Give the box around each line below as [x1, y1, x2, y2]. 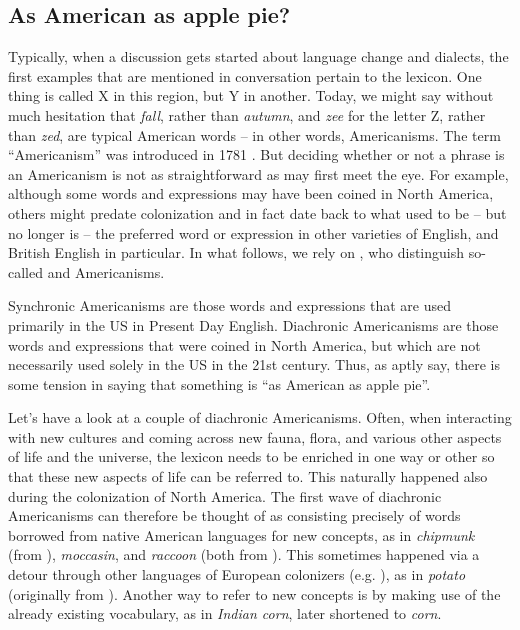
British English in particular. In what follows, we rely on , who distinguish [8, 242, 464, 263]
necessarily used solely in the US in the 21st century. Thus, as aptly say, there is [8, 354, 500, 375]
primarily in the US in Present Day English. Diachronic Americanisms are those [8, 314, 499, 335]
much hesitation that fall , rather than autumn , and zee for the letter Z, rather [8, 104, 486, 125]
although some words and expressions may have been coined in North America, [8, 183, 494, 204]
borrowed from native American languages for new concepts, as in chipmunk [8, 524, 475, 545]
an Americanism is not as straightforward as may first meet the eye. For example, [8, 163, 509, 184]
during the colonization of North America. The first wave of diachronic [8, 485, 442, 506]
